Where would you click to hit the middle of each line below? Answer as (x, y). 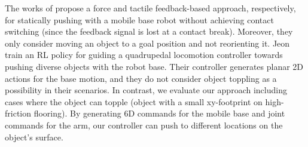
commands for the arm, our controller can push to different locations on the (144, 125)
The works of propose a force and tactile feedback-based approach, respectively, (150, 8)
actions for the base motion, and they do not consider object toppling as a (141, 78)
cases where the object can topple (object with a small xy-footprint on (134, 101)
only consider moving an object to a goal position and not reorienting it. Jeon (147, 43)
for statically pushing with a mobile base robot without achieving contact (139, 19)
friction (18, 113)
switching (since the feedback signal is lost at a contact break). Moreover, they (149, 31)
